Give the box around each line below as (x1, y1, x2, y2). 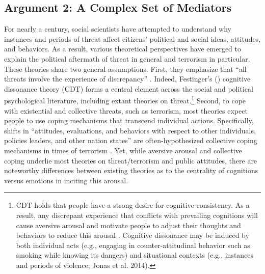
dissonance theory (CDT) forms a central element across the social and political (4, 83, 253, 94)
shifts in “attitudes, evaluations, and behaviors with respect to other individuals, (4, 125, 256, 135)
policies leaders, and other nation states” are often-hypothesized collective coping (4, 135, 257, 146)
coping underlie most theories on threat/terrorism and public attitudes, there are (4, 155, 257, 166)
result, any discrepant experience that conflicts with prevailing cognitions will (16, 209, 258, 220)
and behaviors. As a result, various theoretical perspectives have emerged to (4, 43, 241, 54)
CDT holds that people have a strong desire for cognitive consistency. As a (16, 200, 250, 210)
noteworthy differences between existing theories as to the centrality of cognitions (4, 165, 258, 176)
